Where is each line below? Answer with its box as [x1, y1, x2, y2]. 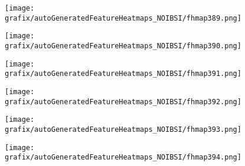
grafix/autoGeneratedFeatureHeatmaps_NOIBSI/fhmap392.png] [5, 97, 241, 106]
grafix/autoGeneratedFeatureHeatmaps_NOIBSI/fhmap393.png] [5, 125, 241, 134]
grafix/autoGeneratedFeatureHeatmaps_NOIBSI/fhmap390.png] [5, 41, 241, 50]
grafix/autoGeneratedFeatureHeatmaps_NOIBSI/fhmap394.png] [5, 153, 241, 162]
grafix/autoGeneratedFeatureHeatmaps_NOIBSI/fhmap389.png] [5, 14, 241, 22]
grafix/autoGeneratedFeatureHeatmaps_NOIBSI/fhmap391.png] [5, 69, 241, 78]
